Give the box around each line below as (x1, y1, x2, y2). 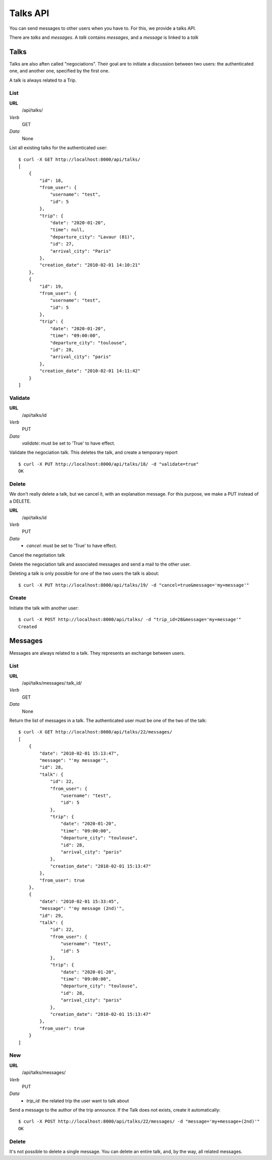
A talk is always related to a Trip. (9, 77, 77, 83)
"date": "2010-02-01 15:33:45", (39, 898, 119, 904)
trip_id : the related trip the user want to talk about (26, 1097, 129, 1104)
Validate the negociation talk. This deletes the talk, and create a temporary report (9, 449, 178, 456)
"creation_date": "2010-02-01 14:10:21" (39, 262, 141, 268)
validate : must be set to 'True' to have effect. (22, 440, 115, 446)
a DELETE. (9, 498, 31, 504)
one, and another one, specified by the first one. (9, 68, 110, 74)
